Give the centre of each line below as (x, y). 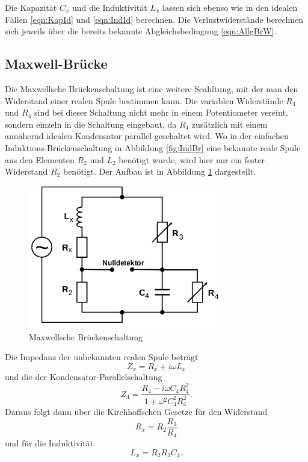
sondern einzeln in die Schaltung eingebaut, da (91, 124)
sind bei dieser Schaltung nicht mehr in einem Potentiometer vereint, (161, 112)
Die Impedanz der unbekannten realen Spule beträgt (102, 357)
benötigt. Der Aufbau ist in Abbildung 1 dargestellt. (159, 171)
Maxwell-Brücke (56, 64)
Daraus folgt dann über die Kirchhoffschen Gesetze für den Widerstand (136, 412)
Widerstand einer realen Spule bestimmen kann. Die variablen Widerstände (144, 100)
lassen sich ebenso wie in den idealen (230, 7)
